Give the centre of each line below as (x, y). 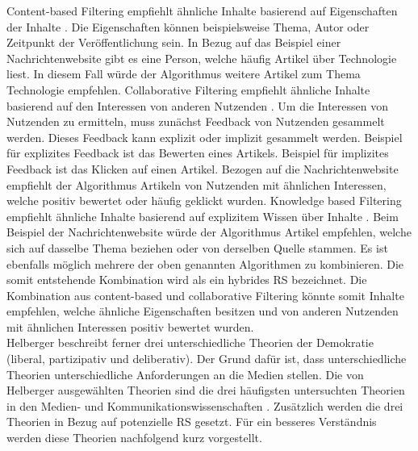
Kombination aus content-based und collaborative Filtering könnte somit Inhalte (205, 295)
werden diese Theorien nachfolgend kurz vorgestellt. (134, 438)
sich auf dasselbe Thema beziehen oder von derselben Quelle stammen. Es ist (197, 247)
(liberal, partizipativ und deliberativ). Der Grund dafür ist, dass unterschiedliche (207, 359)
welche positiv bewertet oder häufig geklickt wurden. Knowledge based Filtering (204, 200)
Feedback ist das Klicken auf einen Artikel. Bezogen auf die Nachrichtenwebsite (203, 168)
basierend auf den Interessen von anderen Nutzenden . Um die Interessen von (198, 105)
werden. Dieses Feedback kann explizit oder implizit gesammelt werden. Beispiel (205, 137)
